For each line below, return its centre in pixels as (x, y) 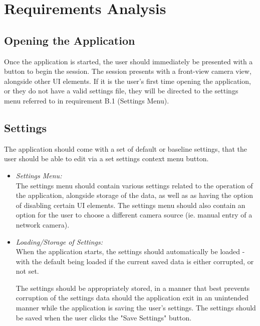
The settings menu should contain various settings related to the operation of (134, 185)
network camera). (43, 224)
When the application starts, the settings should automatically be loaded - (130, 251)
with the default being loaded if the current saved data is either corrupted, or (135, 261)
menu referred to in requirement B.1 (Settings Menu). (87, 100)
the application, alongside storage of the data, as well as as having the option (135, 195)
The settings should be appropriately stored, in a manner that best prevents (133, 288)
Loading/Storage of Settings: (59, 241)
